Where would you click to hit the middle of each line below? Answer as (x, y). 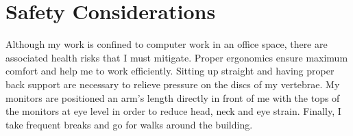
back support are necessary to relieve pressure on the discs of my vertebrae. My (173, 84)
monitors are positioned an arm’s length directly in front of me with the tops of (173, 97)
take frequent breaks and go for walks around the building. (129, 124)
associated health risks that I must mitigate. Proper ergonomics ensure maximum (177, 57)
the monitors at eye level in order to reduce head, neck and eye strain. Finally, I (173, 111)
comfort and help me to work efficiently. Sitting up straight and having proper (170, 71)
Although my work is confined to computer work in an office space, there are (167, 44)
